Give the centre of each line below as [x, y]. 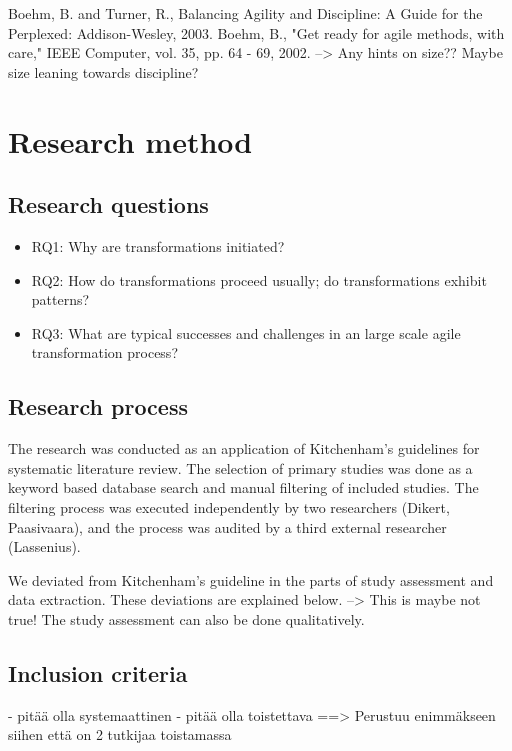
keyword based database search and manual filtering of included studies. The [243, 487]
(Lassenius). [44, 546]
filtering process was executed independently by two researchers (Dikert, [229, 506]
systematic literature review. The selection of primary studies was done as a [240, 467]
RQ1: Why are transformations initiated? [158, 245]
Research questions [108, 204]
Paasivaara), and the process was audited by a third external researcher [227, 526]
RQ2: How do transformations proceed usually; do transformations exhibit [259, 279]
